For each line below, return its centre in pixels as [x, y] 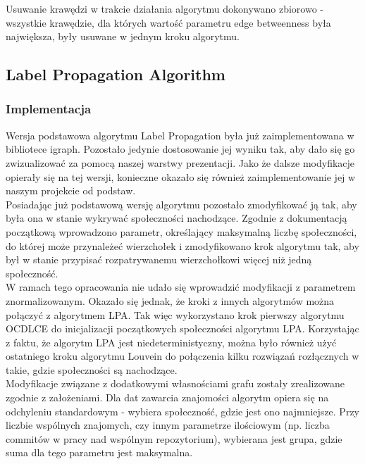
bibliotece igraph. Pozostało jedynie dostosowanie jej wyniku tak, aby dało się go [180, 149]
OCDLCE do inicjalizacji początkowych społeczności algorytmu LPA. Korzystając [182, 328]
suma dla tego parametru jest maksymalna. [99, 452]
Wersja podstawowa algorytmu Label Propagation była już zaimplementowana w [180, 135]
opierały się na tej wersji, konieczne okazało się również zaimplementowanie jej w [181, 176]
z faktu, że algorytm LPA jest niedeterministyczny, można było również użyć [171, 342]
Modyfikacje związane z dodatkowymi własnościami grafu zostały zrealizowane [175, 383]
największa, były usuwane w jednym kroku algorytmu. [123, 36]
